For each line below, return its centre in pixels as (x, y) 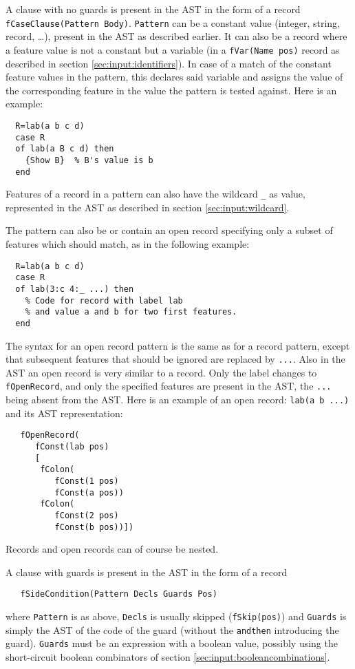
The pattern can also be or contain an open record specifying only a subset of (169, 230)
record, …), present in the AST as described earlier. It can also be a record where (176, 36)
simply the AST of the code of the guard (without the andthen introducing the (172, 629)
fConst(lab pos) (72, 446)
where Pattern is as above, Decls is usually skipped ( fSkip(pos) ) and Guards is (176, 616)
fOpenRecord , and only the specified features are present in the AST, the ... (169, 386)
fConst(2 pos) (87, 515)
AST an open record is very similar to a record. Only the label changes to (161, 372)
